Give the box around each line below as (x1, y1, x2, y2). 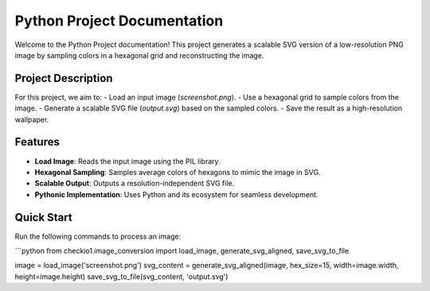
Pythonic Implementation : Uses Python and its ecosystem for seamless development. (34, 189, 319, 199)
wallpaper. (14, 114, 49, 124)
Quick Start (14, 211, 72, 224)
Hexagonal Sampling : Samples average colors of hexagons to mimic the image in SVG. (34, 167, 321, 177)
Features (14, 135, 60, 149)
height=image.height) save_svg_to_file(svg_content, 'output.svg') (14, 271, 229, 281)
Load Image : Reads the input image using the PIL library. (34, 156, 221, 166)
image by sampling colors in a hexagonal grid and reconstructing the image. (14, 50, 264, 60)
